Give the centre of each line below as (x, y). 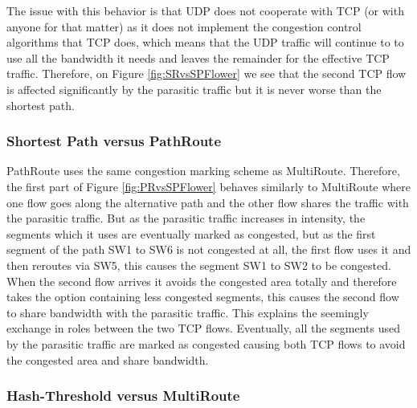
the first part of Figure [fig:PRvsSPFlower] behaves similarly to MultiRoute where (209, 186)
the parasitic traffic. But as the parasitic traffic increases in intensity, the (186, 218)
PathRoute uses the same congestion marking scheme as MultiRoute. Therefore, (203, 171)
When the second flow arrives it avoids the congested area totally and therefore (202, 281)
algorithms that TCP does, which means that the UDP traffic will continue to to (205, 42)
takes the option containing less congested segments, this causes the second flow (203, 297)
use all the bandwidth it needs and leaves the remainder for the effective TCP (198, 57)
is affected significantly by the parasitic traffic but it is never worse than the (194, 89)
